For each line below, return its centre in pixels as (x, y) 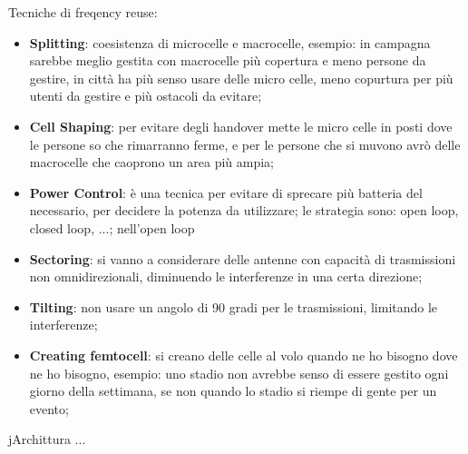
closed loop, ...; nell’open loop (112, 227)
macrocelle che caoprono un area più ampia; (152, 162)
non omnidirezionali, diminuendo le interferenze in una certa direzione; (226, 276)
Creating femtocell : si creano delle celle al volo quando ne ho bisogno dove (244, 355)
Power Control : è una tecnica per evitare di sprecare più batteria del (226, 192)
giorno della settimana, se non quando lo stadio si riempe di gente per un (233, 391)
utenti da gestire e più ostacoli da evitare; (146, 96)
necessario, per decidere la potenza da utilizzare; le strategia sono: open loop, (244, 210)
